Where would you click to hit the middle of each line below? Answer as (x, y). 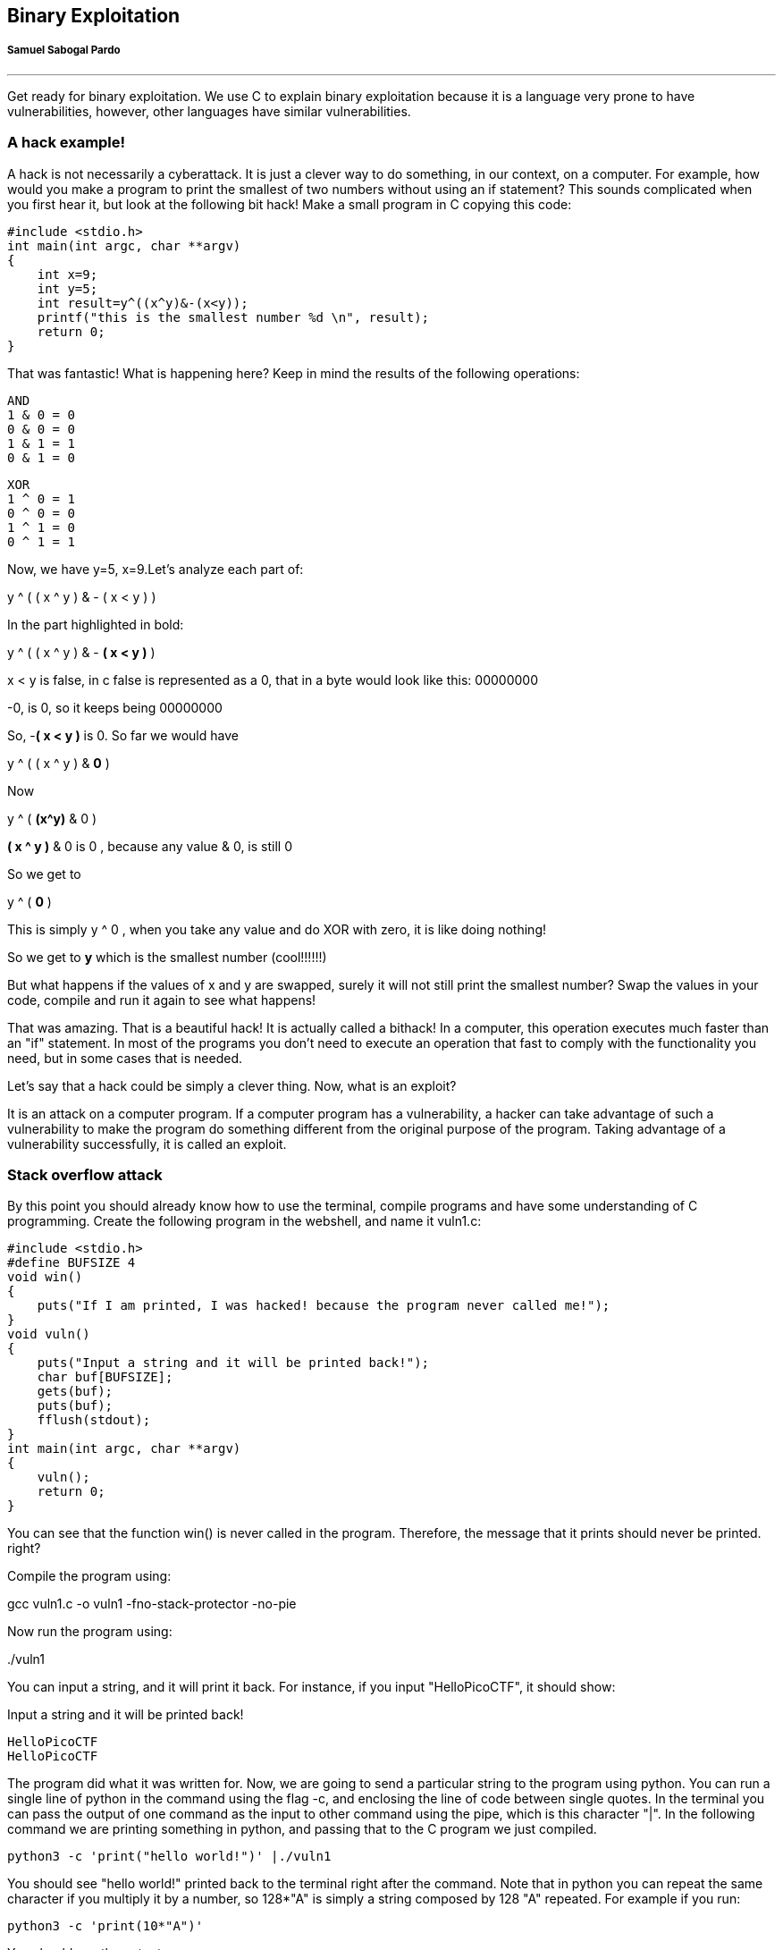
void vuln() (49, 1334)
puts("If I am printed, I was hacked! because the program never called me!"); (324, 1306)
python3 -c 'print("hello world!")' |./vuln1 (169, 1857)
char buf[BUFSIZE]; (105, 1377)
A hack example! (67, 143)
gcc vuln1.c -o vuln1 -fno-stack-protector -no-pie (152, 1604)
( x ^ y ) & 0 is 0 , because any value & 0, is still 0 (150, 846)
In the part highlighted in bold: (96, 624)
